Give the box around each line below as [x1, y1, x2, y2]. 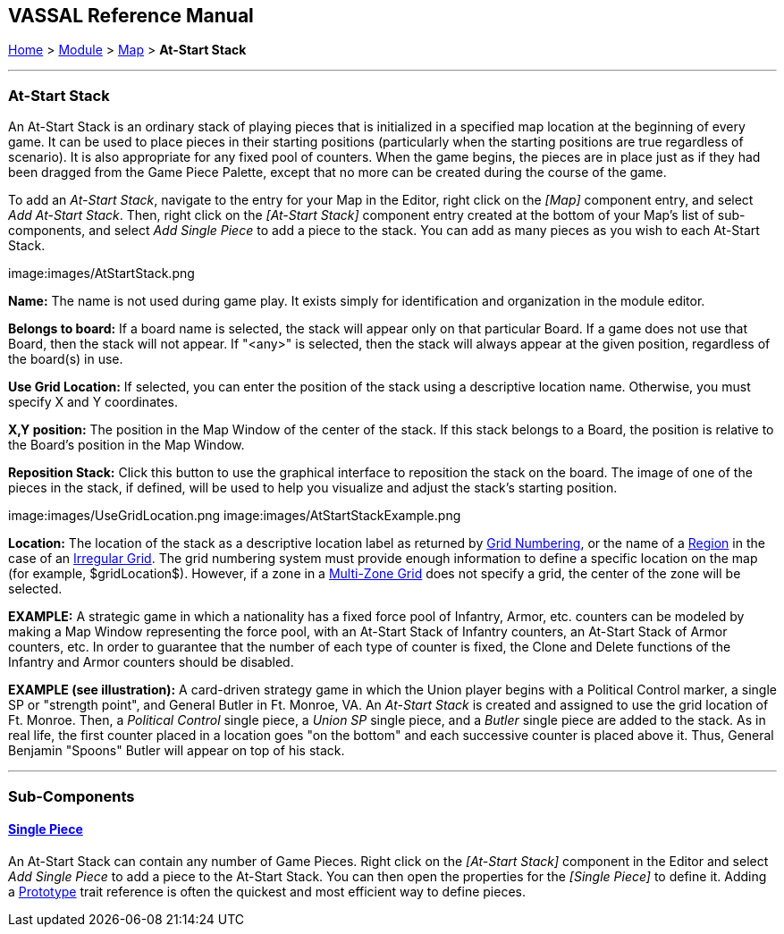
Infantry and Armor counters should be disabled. [8, 654, 294, 670]
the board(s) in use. [8, 351, 123, 367]
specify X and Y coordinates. [8, 394, 179, 410]
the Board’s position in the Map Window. [8, 437, 245, 453]
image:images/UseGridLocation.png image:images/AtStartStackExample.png [8, 508, 461, 524]
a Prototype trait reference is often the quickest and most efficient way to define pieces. [8, 883, 527, 899]
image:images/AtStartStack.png [8, 265, 195, 282]
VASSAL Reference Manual [8, 4, 254, 27]
